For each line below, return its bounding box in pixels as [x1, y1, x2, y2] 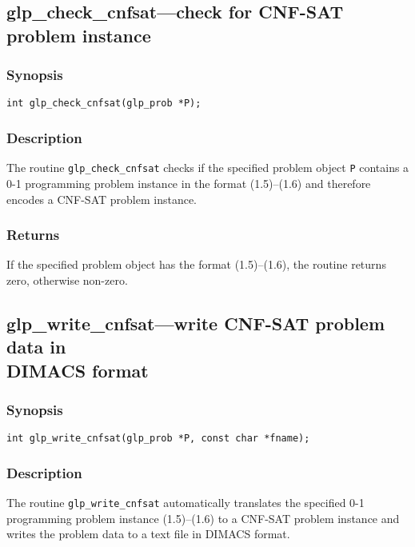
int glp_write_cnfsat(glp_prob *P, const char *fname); [6, 433, 310, 445]
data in [6, 334, 66, 359]
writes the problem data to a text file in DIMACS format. [6, 525, 290, 542]
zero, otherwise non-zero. [6, 271, 128, 288]
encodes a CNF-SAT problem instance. [6, 190, 197, 207]
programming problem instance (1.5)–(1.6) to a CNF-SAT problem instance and [6, 509, 400, 526]
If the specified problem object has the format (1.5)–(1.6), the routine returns [6, 256, 386, 273]
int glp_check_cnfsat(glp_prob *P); [6, 98, 202, 110]
